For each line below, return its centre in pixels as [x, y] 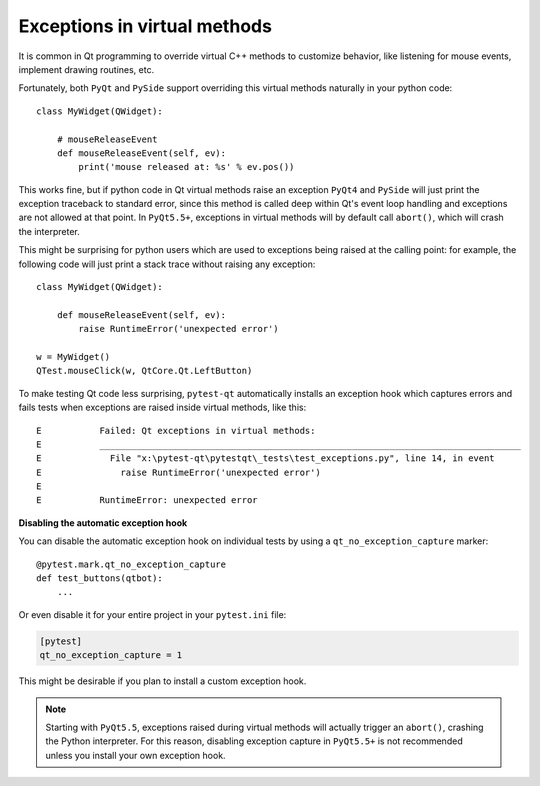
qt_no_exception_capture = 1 [111, 655]
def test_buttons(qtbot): [100, 578]
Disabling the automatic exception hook [103, 522]
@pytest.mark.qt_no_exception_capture [131, 564]
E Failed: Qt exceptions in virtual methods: [176, 430]
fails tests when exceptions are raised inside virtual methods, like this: [162, 407]
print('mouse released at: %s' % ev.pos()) [186, 167]
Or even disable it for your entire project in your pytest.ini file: [152, 614]
